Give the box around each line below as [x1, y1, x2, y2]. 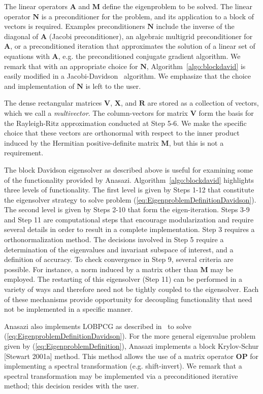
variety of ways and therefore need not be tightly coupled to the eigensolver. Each [4, 284, 259, 294]
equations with [4, 50, 50, 61]
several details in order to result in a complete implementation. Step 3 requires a [4, 224, 255, 235]
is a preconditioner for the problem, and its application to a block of [41, 11, 254, 21]
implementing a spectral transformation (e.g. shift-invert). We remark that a [4, 360, 242, 371]
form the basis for [199, 107, 254, 118]
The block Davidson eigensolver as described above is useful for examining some [4, 164, 253, 175]
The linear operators [4, 1, 68, 11]
